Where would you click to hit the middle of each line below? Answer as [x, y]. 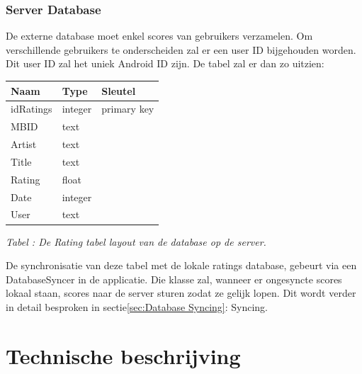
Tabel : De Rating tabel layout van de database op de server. [136, 241]
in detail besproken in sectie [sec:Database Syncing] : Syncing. [137, 306]
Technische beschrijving [123, 355]
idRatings [32, 109]
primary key [128, 109]
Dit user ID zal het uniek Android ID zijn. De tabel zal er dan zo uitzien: [165, 63]
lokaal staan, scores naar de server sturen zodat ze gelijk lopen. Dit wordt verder [181, 293]
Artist [24, 144]
